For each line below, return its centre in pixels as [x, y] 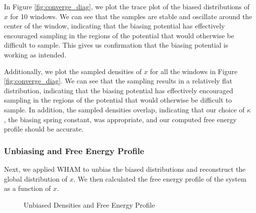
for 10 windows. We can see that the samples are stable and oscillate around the [131, 16]
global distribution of [36, 178]
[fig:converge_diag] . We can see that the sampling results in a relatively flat [118, 81]
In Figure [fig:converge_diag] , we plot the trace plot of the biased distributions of [127, 6]
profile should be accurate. [44, 129]
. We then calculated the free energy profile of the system [160, 178]
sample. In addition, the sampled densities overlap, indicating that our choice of [124, 109]
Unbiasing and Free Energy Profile [74, 150]
